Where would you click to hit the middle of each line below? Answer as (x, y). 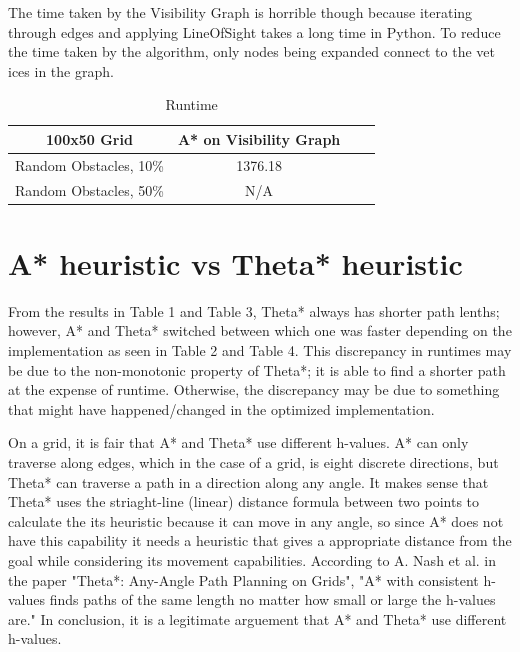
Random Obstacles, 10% (89, 164)
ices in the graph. (61, 70)
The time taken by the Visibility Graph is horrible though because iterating (240, 12)
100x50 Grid (89, 138)
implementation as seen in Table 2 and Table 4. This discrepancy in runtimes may (260, 350)
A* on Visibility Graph (259, 138)
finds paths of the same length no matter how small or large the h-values (272, 599)
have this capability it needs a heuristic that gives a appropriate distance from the (260, 540)
